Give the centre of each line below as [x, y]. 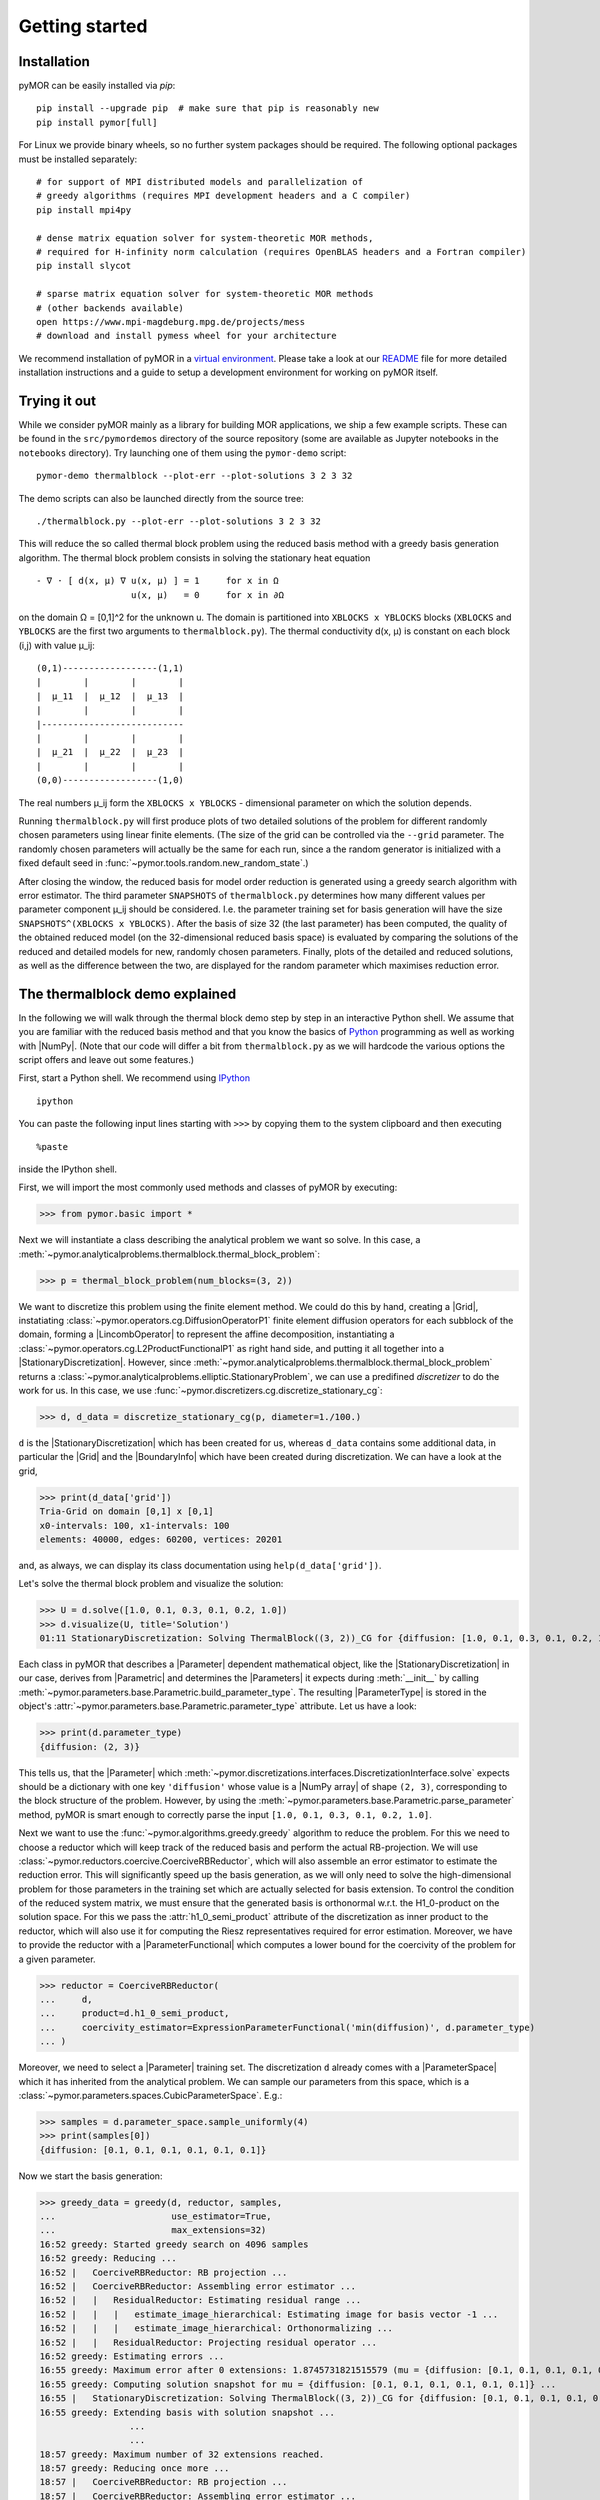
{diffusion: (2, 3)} [89, 1746]
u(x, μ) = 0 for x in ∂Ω [207, 594]
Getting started [83, 26]
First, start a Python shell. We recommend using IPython [134, 1078]
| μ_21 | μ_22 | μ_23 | [110, 752]
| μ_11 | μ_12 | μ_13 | [110, 696]
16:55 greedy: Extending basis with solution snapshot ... [187, 2412]
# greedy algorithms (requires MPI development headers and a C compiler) [223, 196]
